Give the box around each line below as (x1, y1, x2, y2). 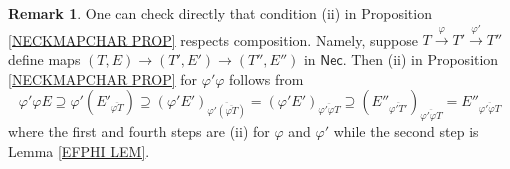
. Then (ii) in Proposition (342, 48, 499, 69)
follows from (229, 68, 304, 89)
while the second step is (333, 120, 479, 141)
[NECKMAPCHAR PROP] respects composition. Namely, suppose (8, 29, 418, 50)
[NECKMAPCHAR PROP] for (8, 68, 198, 89)
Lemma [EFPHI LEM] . (8, 140, 150, 161)
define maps (8, 48, 81, 69)
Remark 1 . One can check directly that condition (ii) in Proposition (8, 3, 432, 23)
